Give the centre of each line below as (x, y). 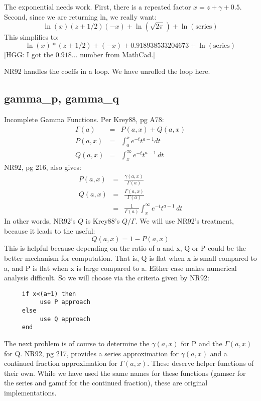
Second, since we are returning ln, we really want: (80, 16)
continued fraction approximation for (61, 363)
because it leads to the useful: (50, 230)
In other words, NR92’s (40, 221)
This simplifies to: (32, 37)
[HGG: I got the (29, 54)
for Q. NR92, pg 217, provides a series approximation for (91, 353)
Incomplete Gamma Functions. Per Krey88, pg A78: (84, 119)
